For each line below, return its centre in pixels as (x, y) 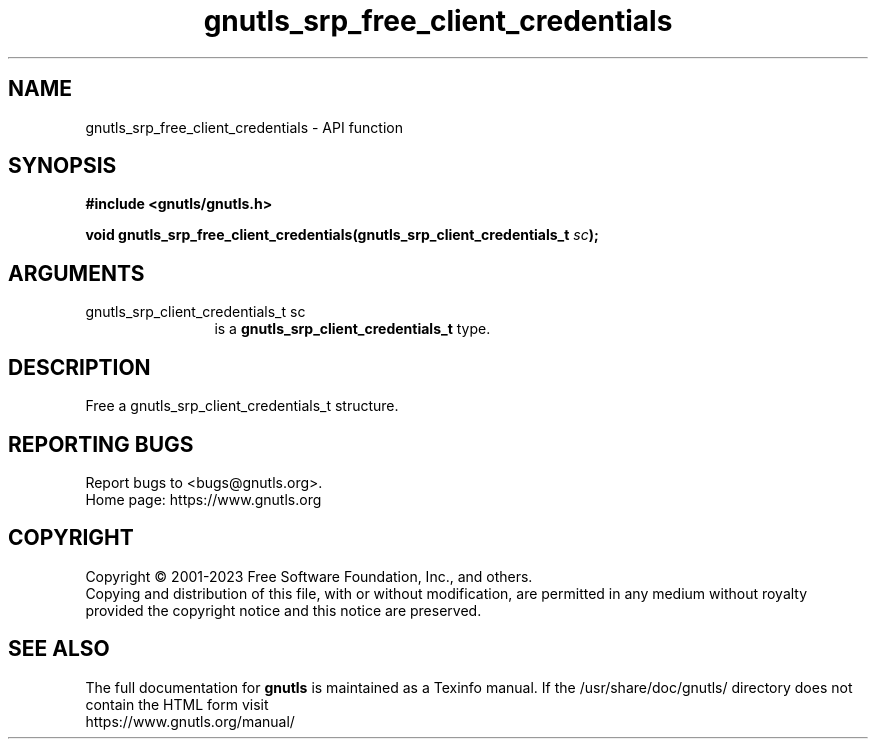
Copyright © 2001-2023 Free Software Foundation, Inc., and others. (309, 576)
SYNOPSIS (62, 166)
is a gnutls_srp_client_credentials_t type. (352, 329)
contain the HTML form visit (177, 704)
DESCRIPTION (79, 367)
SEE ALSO (59, 649)
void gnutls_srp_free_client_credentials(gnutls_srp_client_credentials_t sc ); (342, 235)
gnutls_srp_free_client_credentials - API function (244, 127)
